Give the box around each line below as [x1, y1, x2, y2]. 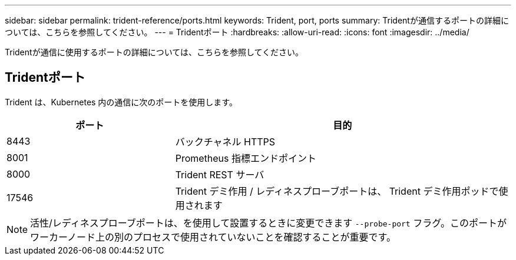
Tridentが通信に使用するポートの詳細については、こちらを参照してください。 [5, 47, 304, 57]
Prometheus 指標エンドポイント [175, 152, 317, 164]
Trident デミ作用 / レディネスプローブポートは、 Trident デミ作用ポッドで [175, 185, 499, 197]
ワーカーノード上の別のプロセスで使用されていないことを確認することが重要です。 [30, 231, 396, 243]
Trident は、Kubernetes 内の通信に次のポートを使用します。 [5, 96, 237, 107]
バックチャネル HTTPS [175, 135, 276, 148]
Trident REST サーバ [175, 168, 264, 181]
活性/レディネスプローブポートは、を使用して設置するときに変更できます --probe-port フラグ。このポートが [30, 216, 507, 229]
